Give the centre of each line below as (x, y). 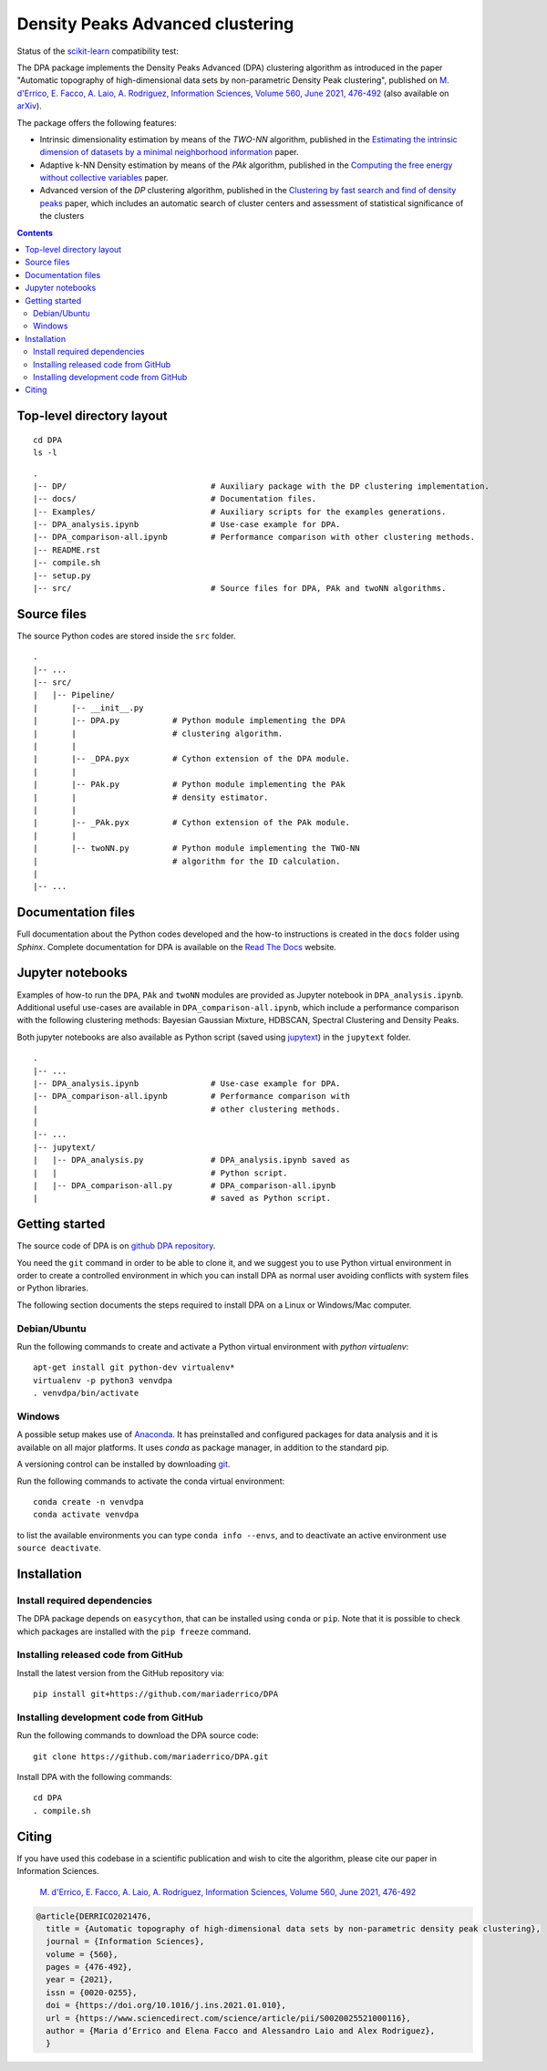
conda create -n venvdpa (88, 1501)
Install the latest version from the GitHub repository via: (121, 1672)
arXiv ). (30, 106)
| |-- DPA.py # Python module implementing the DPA (189, 721)
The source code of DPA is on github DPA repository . (116, 1246)
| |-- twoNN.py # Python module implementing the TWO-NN (196, 849)
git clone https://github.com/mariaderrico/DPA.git (151, 1756)
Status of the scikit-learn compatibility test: (98, 51)
